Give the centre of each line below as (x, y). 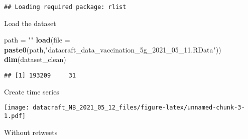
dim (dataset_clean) (35, 59)
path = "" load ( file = (37, 40)
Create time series (32, 91)
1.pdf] (15, 116)
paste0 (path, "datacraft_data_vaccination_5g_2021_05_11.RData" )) (113, 49)
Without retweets (31, 132)
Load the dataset (30, 23)
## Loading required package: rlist (65, 7)
